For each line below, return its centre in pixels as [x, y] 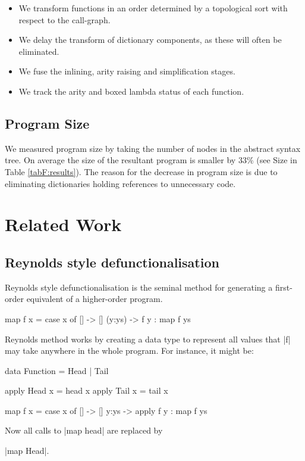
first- [284, 287]
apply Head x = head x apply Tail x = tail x [87, 390]
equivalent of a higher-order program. [95, 299]
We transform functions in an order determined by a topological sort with [153, 8]
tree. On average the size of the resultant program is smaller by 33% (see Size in [151, 160]
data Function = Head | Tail [57, 370]
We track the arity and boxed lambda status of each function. [131, 91]
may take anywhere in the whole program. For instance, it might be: [129, 351]
